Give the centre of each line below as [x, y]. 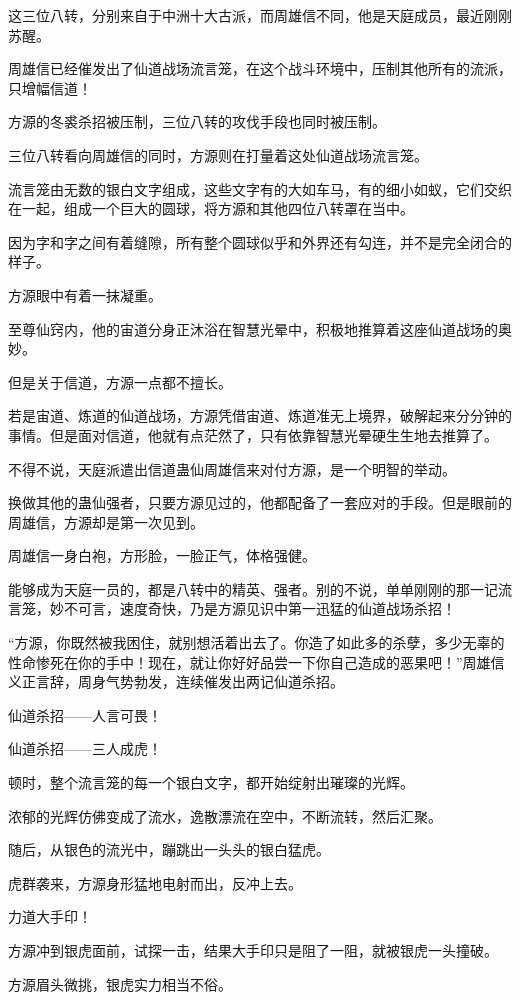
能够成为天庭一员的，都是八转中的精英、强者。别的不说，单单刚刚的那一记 [253, 588]
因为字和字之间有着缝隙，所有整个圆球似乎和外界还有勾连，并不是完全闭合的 [260, 241]
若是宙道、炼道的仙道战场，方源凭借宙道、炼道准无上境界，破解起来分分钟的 [260, 415]
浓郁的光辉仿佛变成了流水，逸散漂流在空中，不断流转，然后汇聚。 [225, 815]
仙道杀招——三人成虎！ [85, 748]
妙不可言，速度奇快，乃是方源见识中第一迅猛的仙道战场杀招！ [252, 608]
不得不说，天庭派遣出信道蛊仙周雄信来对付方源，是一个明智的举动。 [232, 468]
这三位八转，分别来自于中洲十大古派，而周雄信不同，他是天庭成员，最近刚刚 [260, 15]
